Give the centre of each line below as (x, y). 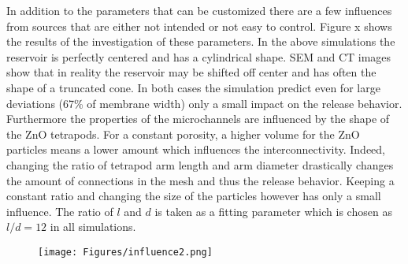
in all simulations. (93, 227)
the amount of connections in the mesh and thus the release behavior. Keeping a (200, 180)
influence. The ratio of (60, 211)
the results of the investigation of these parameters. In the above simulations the (201, 41)
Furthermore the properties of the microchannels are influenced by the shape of (198, 119)
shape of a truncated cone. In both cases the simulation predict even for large (193, 87)
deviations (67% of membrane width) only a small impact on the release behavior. (204, 103)
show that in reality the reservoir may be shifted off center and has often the (191, 72)
